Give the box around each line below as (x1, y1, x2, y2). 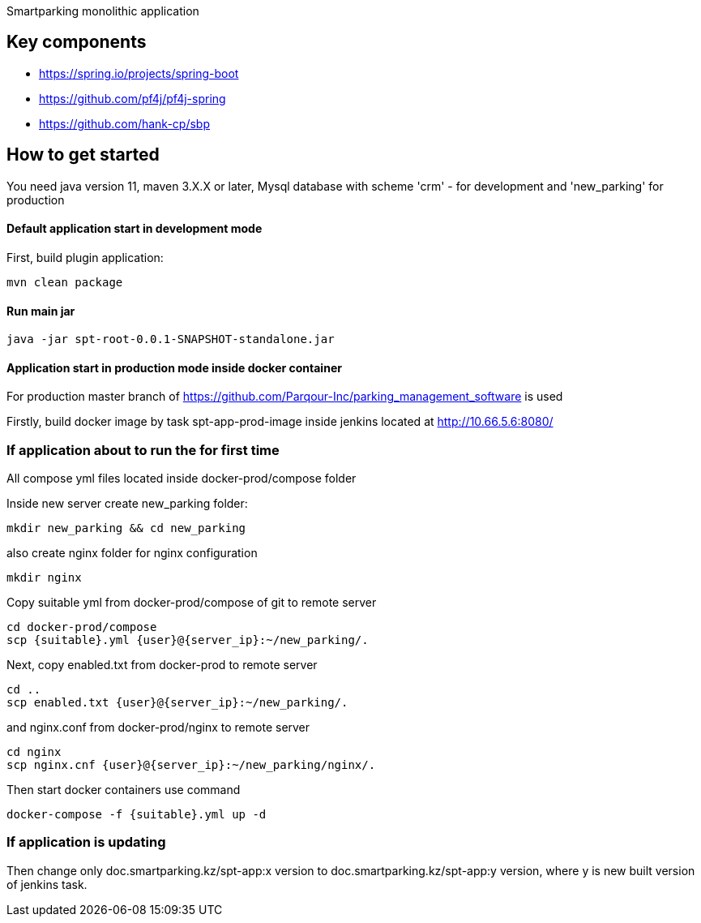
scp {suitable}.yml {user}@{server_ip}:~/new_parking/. (6, 633, 369, 647)
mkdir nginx (6, 571, 82, 585)
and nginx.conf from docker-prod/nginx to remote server (6, 720, 310, 735)
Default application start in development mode (6, 221, 263, 236)
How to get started (6, 144, 160, 165)
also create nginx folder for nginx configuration (6, 546, 258, 560)
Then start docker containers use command (6, 783, 241, 797)
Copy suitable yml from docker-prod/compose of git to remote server (6, 595, 377, 610)
